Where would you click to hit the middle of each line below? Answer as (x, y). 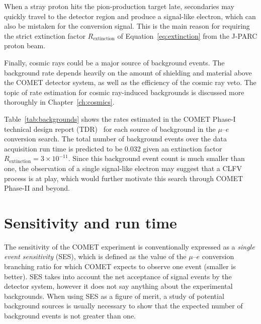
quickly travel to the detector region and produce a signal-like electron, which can (130, 16)
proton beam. (25, 46)
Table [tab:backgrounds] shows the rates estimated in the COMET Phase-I (120, 118)
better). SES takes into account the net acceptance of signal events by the (118, 276)
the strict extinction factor (45, 35)
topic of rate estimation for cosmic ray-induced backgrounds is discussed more (124, 92)
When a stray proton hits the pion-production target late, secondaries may (119, 6)
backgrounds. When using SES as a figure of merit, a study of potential (114, 296)
